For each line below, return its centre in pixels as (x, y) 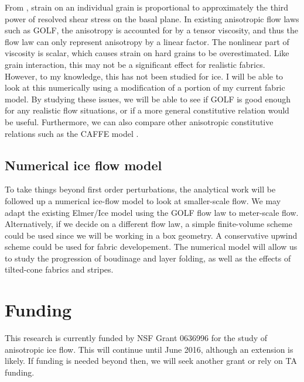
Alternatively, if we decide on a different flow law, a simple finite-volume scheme (148, 224)
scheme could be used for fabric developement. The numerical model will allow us (151, 247)
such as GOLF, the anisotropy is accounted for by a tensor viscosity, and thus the (151, 30)
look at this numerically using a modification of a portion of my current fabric (145, 87)
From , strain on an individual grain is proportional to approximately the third (147, 7)
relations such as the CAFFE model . (72, 133)
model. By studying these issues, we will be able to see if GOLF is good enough (148, 99)
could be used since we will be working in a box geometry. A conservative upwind (151, 235)
